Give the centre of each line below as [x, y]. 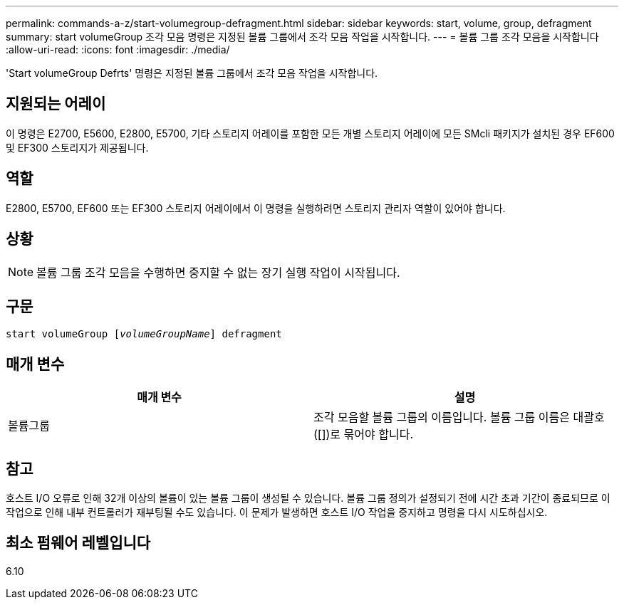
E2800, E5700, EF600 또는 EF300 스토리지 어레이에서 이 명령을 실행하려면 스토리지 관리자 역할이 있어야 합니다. [256, 208]
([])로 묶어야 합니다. [363, 435]
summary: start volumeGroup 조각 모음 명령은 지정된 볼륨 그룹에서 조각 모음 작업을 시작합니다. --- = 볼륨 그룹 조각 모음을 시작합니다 [302, 37]
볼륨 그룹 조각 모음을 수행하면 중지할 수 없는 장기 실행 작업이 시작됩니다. [218, 272]
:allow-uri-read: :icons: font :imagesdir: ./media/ [118, 49]
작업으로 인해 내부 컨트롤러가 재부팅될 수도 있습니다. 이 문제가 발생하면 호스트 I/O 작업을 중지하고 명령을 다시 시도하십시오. [277, 512]
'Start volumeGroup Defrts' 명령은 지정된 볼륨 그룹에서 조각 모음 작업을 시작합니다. [192, 73]
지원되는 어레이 [56, 104]
